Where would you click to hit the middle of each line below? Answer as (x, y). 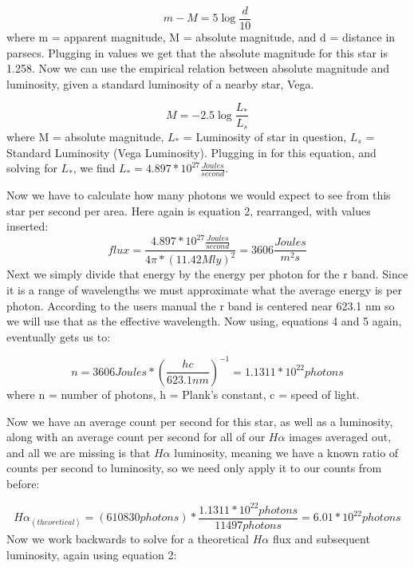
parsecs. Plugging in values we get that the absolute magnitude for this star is (197, 52)
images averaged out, (340, 437)
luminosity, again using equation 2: (92, 554)
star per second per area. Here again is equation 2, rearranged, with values (189, 210)
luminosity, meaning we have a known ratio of (286, 452)
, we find (94, 168)
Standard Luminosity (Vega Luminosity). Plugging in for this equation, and (191, 152)
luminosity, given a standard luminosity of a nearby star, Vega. (160, 83)
